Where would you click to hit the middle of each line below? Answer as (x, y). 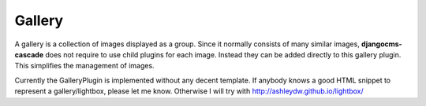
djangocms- (382, 44)
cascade (29, 54)
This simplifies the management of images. (84, 66)
